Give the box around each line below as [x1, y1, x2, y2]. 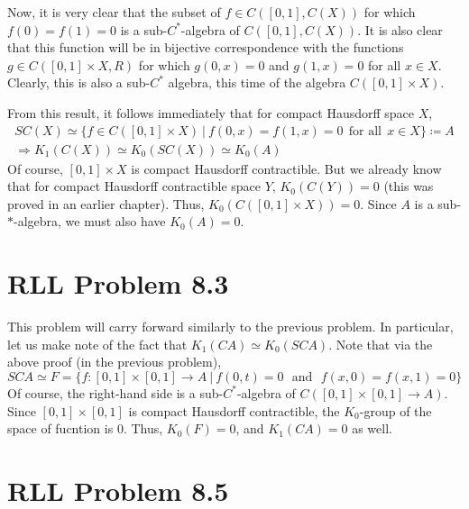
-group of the [359, 401, 432, 420]
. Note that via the [328, 334, 433, 353]
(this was [383, 177, 434, 195]
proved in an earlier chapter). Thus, [7, 194, 205, 213]
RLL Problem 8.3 [7, 265, 229, 302]
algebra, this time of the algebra [168, 73, 346, 92]
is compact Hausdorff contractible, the [128, 401, 340, 420]
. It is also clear [357, 20, 443, 39]
